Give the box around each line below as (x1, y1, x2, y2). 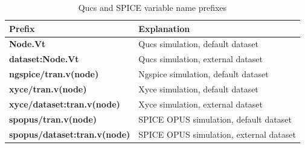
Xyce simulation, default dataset (138, 82, 258, 95)
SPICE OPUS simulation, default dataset (138, 112, 292, 125)
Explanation (138, 22, 190, 34)
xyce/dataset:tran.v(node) (9, 97, 120, 110)
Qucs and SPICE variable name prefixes (78, 1, 227, 13)
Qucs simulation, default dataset (138, 37, 258, 50)
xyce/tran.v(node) (9, 82, 87, 95)
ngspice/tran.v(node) (9, 68, 99, 80)
